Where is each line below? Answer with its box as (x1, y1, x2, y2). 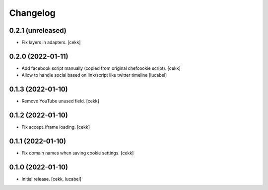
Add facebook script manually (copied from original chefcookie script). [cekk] (21, 65, 181, 71)
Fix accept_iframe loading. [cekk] (21, 124, 90, 130)
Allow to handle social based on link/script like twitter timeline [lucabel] (21, 72, 167, 78)
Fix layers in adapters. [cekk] (21, 40, 81, 46)
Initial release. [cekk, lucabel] (21, 176, 82, 182)
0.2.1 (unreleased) (9, 26, 67, 35)
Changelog (9, 7, 56, 18)
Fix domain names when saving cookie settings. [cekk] (21, 150, 134, 156)
